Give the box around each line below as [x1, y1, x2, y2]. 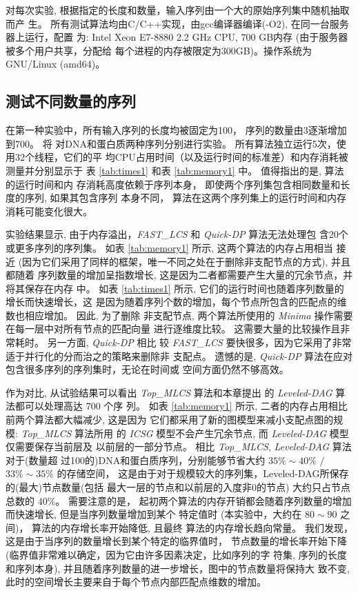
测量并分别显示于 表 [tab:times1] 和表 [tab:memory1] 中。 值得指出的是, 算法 [6, 163, 344, 177]
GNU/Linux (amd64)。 [6, 57, 106, 71]
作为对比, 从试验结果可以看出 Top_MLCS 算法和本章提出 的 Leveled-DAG [6, 385, 332, 399]
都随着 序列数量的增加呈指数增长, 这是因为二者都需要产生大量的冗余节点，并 [6, 268, 353, 282]
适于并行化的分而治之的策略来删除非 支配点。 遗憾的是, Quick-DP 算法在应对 [6, 348, 353, 363]
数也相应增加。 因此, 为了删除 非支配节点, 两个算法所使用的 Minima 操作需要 [6, 308, 353, 322]
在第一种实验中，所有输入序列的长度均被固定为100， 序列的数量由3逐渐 [6, 123, 328, 137]
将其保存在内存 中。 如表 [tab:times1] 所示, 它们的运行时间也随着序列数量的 [6, 281, 344, 295]
